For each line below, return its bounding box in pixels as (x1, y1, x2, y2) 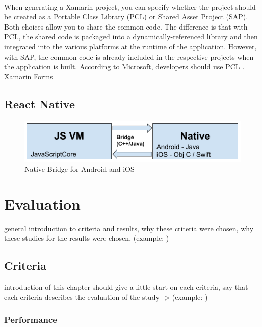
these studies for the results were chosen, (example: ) (4, 233, 169, 243)
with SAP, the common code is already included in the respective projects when (4, 51, 254, 62)
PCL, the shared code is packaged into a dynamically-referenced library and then (4, 31, 258, 42)
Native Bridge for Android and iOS (24, 163, 135, 174)
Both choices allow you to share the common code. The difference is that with (4, 21, 248, 32)
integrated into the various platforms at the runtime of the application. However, (4, 41, 257, 51)
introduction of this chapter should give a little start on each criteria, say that (4, 282, 248, 292)
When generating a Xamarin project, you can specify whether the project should (4, 1, 256, 12)
